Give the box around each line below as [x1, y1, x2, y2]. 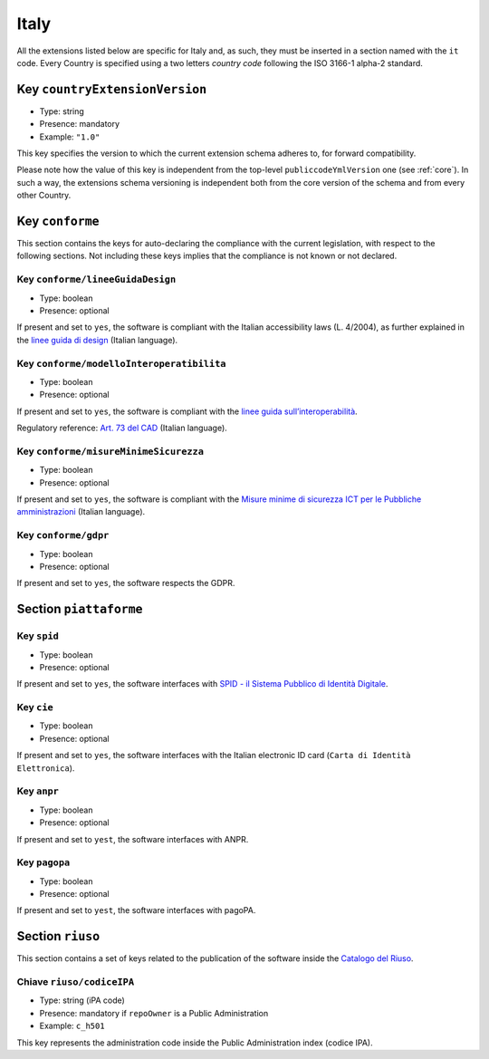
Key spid [16, 630, 59, 642]
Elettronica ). [16, 762, 75, 774]
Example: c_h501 [39, 1020, 105, 1032]
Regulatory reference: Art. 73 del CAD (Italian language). [16, 422, 228, 434]
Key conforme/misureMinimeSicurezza [16, 445, 204, 457]
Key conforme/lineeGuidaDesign [16, 273, 177, 285]
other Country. [16, 190, 72, 201]
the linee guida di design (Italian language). [16, 334, 178, 345]
